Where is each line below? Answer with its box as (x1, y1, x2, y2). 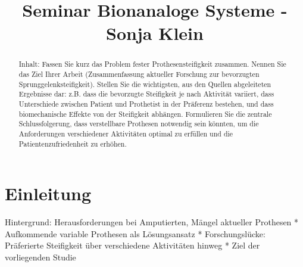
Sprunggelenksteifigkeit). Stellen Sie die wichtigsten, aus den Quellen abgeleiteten (18, 79, 271, 89)
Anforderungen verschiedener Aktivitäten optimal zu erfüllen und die (18, 128, 233, 138)
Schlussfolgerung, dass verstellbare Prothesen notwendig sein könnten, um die (18, 119, 259, 129)
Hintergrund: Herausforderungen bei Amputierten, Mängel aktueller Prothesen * (5, 216, 299, 228)
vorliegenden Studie (5, 250, 76, 263)
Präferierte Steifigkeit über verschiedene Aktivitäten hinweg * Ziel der (5, 239, 260, 252)
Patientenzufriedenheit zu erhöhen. (18, 138, 127, 148)
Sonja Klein (106, 21, 204, 45)
